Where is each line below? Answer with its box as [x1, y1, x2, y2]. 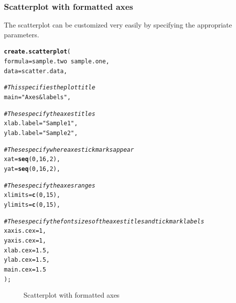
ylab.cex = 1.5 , [4, 256, 50, 264]
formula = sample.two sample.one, [4, 58, 109, 65]
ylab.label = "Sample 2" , [4, 130, 78, 137]
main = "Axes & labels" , [4, 94, 71, 101]
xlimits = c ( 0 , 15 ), [4, 192, 60, 199]
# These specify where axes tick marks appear [4, 146, 134, 153]
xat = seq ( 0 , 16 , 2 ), [4, 156, 60, 163]
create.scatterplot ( [4, 48, 71, 55]
